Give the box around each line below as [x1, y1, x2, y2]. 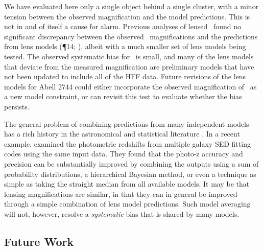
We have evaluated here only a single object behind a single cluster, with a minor [4, 1, 259, 11]
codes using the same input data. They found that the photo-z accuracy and [4, 148, 243, 159]
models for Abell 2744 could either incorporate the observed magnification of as [4, 81, 257, 92]
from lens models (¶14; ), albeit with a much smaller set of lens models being [4, 41, 246, 52]
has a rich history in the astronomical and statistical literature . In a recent [4, 128, 240, 139]
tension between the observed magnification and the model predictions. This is [4, 11, 250, 21]
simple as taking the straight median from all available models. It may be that [4, 178, 250, 189]
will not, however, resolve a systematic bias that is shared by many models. [4, 208, 240, 219]
